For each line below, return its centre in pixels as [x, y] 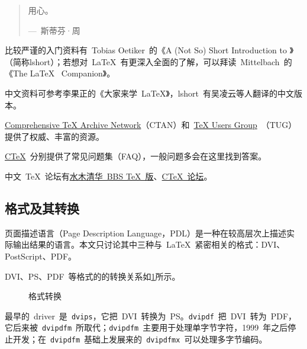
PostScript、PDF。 [41, 256]
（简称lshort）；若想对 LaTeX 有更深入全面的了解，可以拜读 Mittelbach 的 [148, 61]
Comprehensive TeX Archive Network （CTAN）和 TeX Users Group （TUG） [151, 125]
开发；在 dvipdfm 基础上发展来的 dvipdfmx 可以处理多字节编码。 [140, 339]
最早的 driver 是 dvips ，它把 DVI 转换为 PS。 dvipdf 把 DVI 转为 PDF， [151, 316]
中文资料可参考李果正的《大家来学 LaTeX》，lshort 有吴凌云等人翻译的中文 [149, 93]
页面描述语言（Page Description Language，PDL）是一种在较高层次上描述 [146, 233]
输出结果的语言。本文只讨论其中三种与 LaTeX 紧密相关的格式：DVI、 [149, 244]
